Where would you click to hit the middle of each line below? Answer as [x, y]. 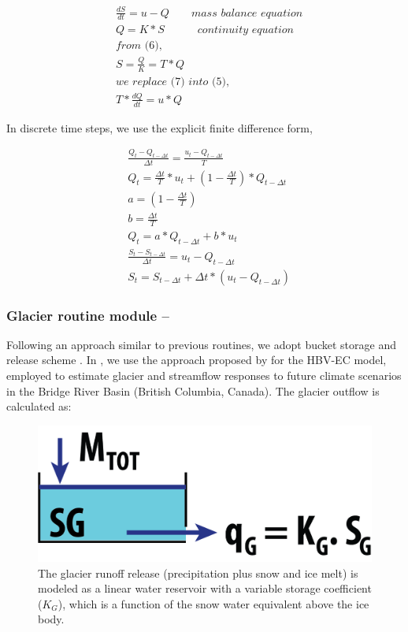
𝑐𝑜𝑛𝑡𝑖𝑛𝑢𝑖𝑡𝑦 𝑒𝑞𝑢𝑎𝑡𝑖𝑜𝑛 [245, 30]
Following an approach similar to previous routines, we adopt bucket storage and [201, 344]
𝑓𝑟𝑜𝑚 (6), [139, 46]
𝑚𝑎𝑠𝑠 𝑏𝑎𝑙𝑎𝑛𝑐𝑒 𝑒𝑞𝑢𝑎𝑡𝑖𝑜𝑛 [247, 13]
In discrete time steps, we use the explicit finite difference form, [159, 127]
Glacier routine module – [88, 315]
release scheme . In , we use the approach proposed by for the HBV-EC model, [197, 360]
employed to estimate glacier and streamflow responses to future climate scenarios [204, 375]
